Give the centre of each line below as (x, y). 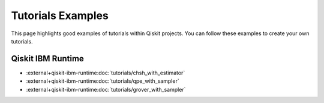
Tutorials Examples (60, 15)
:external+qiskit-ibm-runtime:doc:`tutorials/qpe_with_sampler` (103, 81)
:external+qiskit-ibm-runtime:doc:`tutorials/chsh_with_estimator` (106, 73)
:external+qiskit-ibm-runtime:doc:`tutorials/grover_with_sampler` (106, 89)
